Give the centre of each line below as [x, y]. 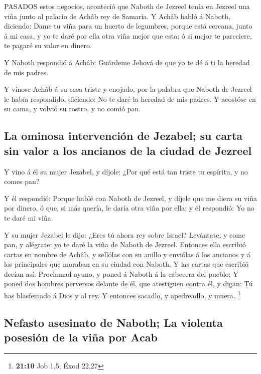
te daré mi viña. [29, 217]
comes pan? [22, 181]
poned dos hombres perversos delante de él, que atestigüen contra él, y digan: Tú [128, 284]
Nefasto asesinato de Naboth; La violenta [113, 322]
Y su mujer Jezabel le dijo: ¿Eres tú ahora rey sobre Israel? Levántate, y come [125, 234]
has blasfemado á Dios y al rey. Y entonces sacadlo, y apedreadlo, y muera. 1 [122, 295]
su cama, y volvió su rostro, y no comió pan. [73, 109]
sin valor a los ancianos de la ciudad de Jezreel [128, 150]
